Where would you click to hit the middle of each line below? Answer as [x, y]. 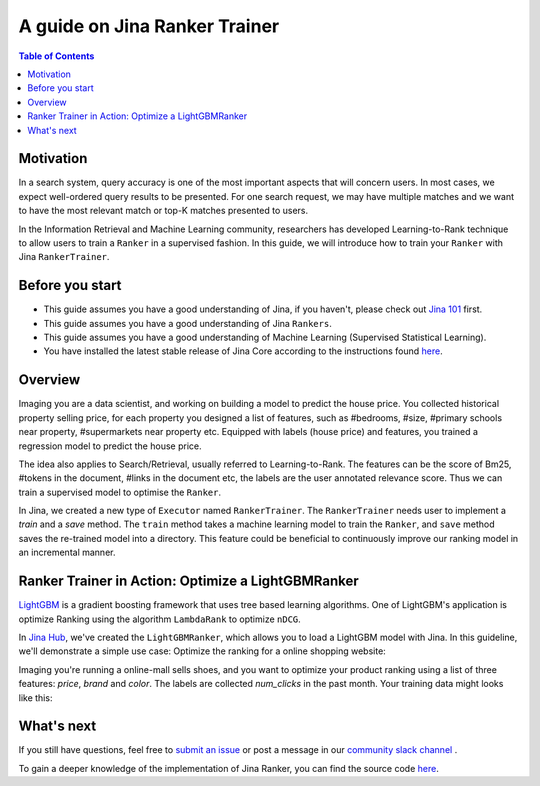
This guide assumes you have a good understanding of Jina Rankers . [187, 323]
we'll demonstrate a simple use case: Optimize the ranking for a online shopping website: [202, 651]
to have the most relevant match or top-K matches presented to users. [163, 211]
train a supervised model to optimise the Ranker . [120, 492]
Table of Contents [56, 56]
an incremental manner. [67, 552]
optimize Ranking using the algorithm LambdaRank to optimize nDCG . [160, 619]
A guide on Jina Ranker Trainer [149, 26]
